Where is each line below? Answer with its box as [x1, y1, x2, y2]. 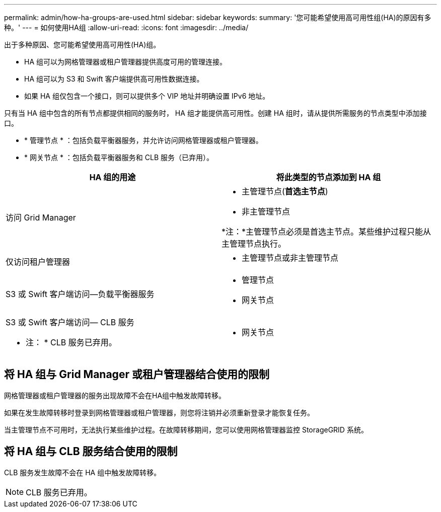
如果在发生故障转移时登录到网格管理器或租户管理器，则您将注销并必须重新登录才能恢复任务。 [4, 408, 314, 417]
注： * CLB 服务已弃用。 [26, 337, 117, 347]
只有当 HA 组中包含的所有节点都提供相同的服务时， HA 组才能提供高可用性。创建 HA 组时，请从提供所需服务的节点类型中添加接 [4, 109, 427, 117]
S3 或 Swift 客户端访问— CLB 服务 [6, 317, 134, 327]
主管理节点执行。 [222, 239, 286, 249]
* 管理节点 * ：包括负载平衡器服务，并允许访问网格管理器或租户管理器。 [24, 136, 263, 144]
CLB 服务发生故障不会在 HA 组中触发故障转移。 [4, 468, 161, 477]
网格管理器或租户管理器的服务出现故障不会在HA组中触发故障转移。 [4, 391, 226, 400]
